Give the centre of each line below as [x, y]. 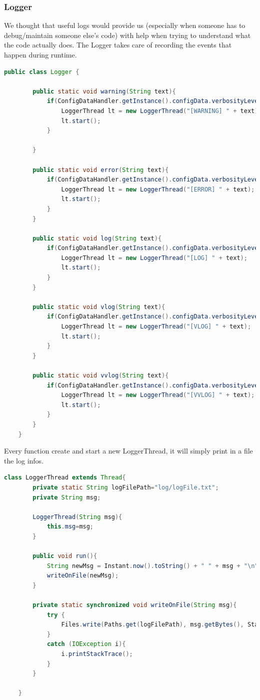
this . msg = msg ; [70, 527]
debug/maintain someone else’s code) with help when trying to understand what [127, 35]
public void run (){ [65, 556]
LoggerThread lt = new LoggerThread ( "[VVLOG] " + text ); [158, 395]
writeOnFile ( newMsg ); [83, 576]
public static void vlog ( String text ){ [99, 307]
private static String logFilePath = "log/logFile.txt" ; [126, 487]
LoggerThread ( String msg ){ [77, 517]
